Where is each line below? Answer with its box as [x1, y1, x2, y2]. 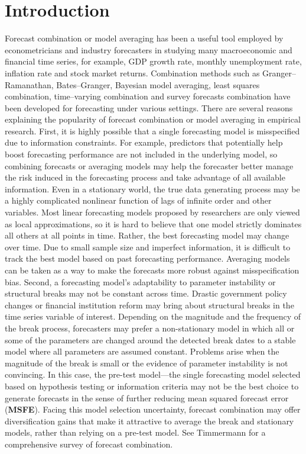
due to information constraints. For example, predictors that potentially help [5, 136, 283, 149]
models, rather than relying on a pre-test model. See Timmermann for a [5, 426, 266, 439]
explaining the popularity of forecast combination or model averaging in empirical [5, 113, 301, 125]
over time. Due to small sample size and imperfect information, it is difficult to [5, 240, 291, 253]
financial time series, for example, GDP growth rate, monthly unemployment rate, [5, 55, 302, 67]
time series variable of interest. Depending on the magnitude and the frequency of [5, 310, 301, 323]
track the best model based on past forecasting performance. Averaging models [5, 252, 290, 265]
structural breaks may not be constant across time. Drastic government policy [5, 287, 287, 300]
